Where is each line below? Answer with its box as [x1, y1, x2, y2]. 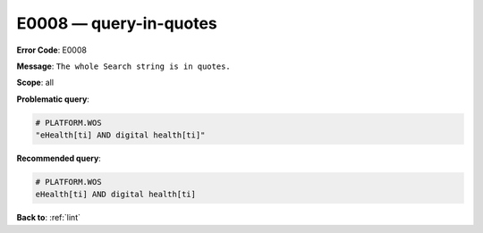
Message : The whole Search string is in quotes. [16, 61, 232, 71]
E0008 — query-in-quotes [16, 13, 218, 33]
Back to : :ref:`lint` [16, 212, 80, 223]
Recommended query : [16, 153, 102, 164]
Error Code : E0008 [16, 45, 87, 55]
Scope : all [16, 77, 54, 88]
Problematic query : [16, 94, 89, 104]
